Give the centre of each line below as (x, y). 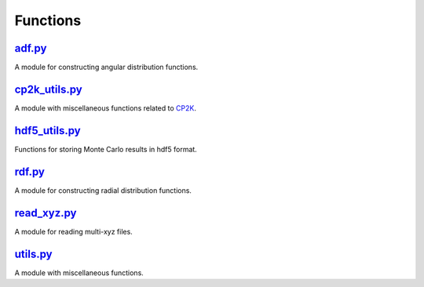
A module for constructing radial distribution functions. (103, 190)
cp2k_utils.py (48, 89)
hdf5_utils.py (48, 131)
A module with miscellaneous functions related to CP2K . (105, 108)
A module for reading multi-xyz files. (73, 231)
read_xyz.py (46, 213)
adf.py (31, 48)
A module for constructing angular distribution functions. (106, 67)
